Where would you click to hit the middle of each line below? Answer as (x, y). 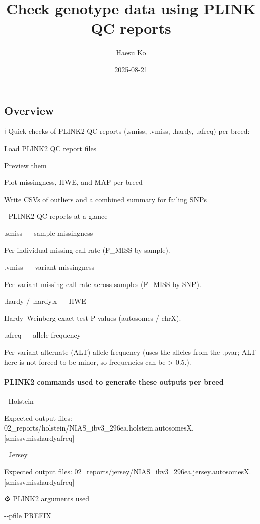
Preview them (25, 165)
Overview (29, 110)
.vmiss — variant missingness (49, 267)
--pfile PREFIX (28, 515)
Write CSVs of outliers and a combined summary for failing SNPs (106, 199)
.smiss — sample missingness (49, 233)
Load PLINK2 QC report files (50, 148)
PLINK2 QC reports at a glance (58, 216)
